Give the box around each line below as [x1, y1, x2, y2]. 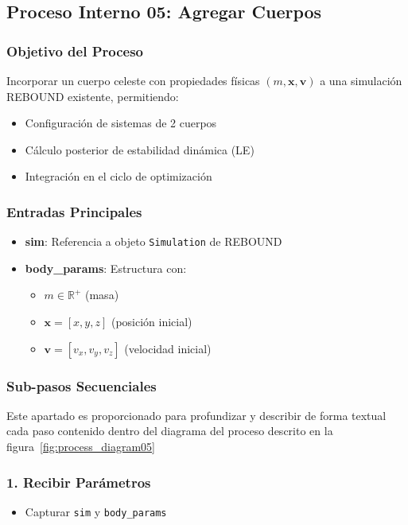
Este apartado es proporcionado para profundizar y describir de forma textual [6, 406, 387, 423]
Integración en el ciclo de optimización [25, 168, 212, 185]
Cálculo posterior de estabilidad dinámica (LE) [25, 141, 255, 157]
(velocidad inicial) [124, 340, 212, 356]
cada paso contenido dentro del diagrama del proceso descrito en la [6, 422, 333, 439]
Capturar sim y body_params [25, 503, 167, 519]
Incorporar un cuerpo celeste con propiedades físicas [6, 72, 260, 88]
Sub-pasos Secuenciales [6, 375, 157, 395]
